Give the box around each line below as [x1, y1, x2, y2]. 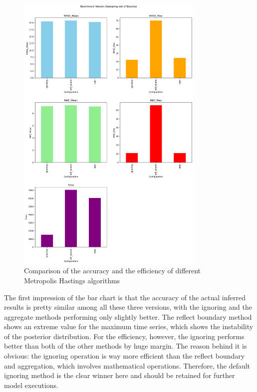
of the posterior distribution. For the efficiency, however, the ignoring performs [4, 331, 245, 341]
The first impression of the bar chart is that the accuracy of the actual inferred [4, 292, 246, 302]
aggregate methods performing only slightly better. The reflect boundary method [4, 311, 252, 322]
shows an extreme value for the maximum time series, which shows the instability [4, 321, 254, 332]
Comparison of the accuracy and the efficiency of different [24, 265, 201, 276]
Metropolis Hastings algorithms [24, 275, 120, 285]
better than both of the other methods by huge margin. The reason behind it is [4, 341, 247, 351]
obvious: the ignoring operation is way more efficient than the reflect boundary [4, 351, 245, 361]
